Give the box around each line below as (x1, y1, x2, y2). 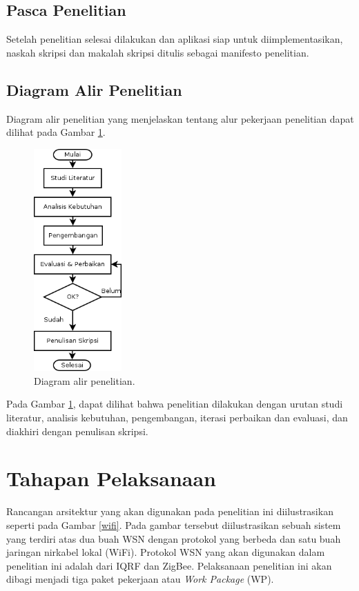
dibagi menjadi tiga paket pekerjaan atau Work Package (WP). (6, 572, 274, 586)
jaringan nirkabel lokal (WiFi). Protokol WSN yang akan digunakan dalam (6, 545, 325, 559)
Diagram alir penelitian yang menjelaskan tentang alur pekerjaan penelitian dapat (6, 111, 354, 126)
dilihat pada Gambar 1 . (6, 125, 106, 139)
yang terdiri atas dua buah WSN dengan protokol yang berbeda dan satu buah (6, 531, 341, 545)
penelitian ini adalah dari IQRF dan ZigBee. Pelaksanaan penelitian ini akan (6, 558, 332, 572)
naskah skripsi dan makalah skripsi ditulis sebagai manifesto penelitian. (6, 45, 309, 59)
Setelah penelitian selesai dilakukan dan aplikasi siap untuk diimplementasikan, (6, 32, 343, 46)
